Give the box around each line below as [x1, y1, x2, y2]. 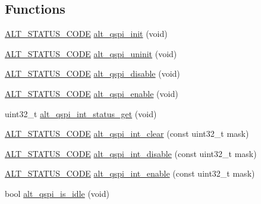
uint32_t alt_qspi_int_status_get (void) [5, 107, 157, 120]
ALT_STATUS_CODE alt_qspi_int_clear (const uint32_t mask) [5, 127, 249, 140]
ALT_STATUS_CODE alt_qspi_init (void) [5, 27, 168, 40]
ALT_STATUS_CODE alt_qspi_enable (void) [5, 87, 178, 99]
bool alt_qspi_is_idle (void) [5, 187, 109, 199]
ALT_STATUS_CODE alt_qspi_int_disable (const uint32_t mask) [5, 147, 257, 159]
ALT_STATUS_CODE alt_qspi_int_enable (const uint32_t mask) [5, 167, 255, 180]
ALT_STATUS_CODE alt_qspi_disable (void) [5, 67, 180, 80]
